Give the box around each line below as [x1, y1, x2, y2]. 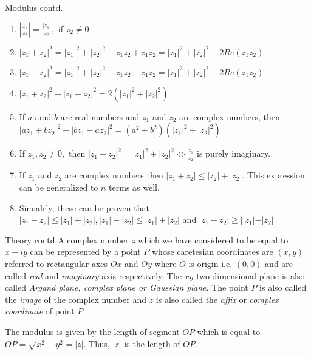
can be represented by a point [30, 245, 141, 258]
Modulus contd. [5, 1, 63, 13]
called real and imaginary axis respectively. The [5, 269, 182, 282]
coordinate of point [5, 305, 75, 317]
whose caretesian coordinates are [152, 245, 273, 258]
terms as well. [109, 181, 160, 194]
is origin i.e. [188, 257, 233, 269]
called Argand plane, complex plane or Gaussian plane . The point [5, 281, 248, 294]
